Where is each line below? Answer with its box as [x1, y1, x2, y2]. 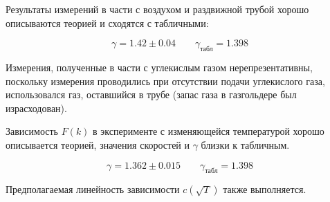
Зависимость [6, 124, 58, 138]
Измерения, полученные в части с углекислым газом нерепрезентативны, [6, 59, 313, 74]
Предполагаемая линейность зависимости [6, 182, 180, 196]
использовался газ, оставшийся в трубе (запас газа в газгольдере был [6, 87, 297, 102]
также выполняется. [223, 182, 306, 196]
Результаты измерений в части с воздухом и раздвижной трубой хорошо [6, 2, 309, 16]
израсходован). [6, 100, 67, 115]
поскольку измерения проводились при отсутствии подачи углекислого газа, [6, 73, 325, 88]
